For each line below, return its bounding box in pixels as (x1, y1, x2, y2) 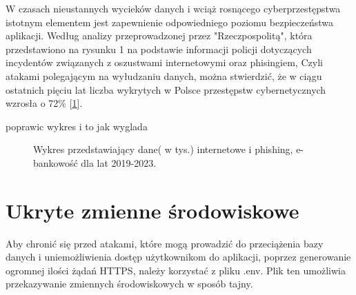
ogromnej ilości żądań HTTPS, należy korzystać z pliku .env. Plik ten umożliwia (6, 263, 346, 277)
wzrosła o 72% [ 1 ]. (6, 96, 83, 110)
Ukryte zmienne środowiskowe (6, 196, 299, 224)
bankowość (33, 155, 78, 170)
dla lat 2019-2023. (81, 155, 157, 170)
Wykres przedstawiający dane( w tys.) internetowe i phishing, (33, 142, 293, 156)
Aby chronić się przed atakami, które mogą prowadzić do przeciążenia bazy (6, 236, 324, 250)
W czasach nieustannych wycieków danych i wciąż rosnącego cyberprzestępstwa (6, 1, 341, 15)
